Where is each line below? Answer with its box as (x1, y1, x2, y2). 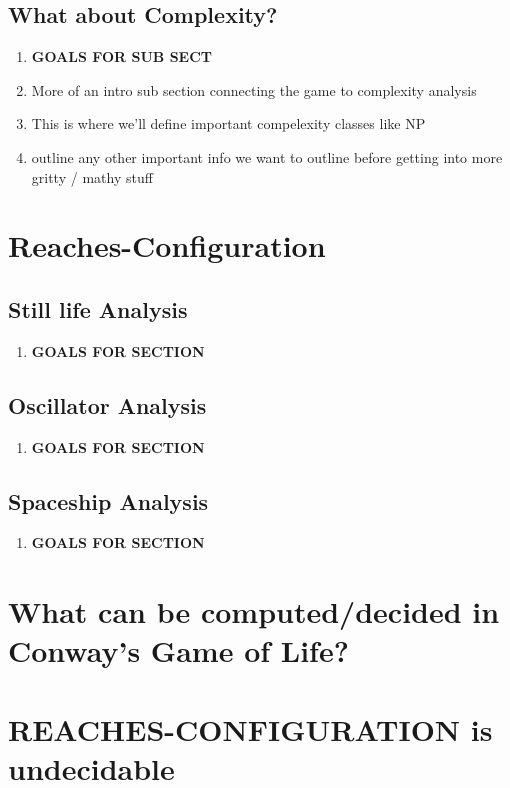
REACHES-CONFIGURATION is (8, 708, 493, 749)
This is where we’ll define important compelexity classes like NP (31, 113, 426, 134)
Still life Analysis (8, 293, 188, 324)
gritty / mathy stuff (31, 166, 153, 187)
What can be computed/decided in (8, 591, 500, 632)
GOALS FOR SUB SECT (31, 46, 213, 67)
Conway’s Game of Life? (8, 630, 349, 671)
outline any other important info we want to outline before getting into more (31, 146, 503, 167)
